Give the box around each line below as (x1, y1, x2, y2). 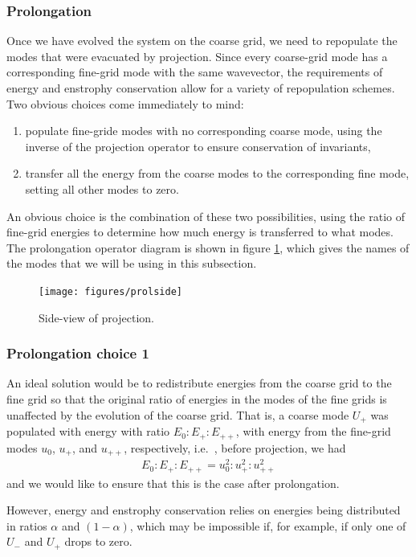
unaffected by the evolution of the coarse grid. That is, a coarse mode (6, 406, 349, 423)
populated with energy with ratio (6, 423, 170, 440)
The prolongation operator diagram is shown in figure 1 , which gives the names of (6, 239, 410, 256)
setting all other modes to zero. (25, 180, 179, 197)
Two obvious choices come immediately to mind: (6, 95, 244, 112)
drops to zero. (64, 533, 133, 550)
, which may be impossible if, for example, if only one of (129, 517, 406, 534)
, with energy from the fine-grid (235, 423, 391, 440)
